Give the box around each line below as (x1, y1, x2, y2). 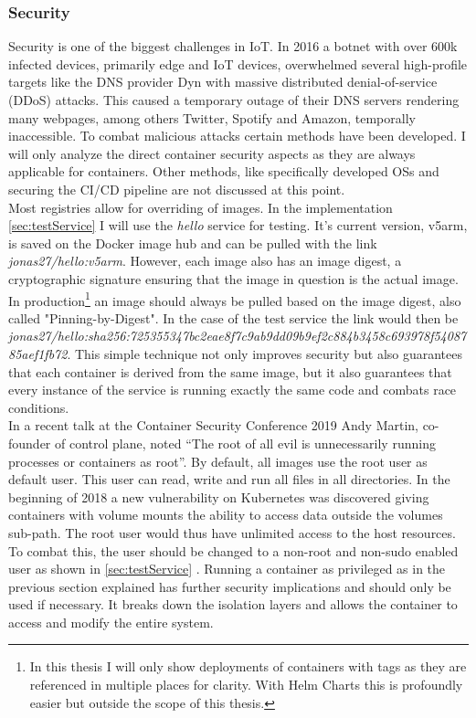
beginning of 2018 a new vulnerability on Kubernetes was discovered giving (8, 487, 429, 506)
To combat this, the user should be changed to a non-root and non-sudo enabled (8, 541, 459, 560)
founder (8, 433, 51, 452)
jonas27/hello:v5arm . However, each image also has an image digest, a (8, 251, 402, 270)
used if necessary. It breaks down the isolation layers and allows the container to (8, 595, 458, 614)
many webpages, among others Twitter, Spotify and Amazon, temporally (8, 108, 416, 127)
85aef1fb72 (8, 343, 68, 363)
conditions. (8, 397, 69, 417)
